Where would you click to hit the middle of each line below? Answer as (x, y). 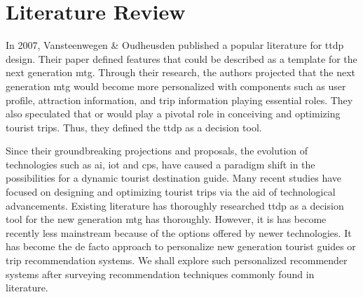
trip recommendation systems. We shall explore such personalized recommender (177, 260)
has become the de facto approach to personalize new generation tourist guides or (181, 246)
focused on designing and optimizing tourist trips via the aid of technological (171, 192)
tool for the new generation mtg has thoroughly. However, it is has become (166, 219)
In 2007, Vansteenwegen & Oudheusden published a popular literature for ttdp (175, 45)
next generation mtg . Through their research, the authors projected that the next (181, 72)
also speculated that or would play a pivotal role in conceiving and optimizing (173, 114)
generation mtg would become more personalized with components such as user (176, 86)
